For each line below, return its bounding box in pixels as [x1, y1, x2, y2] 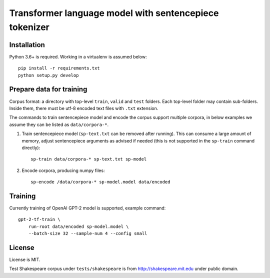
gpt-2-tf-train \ [18, 216, 60, 222]
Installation [9, 40, 45, 49]
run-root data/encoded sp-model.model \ [28, 223, 129, 229]
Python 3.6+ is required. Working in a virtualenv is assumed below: [9, 53, 147, 59]
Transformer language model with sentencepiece [9, 7, 219, 18]
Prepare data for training [9, 85, 87, 93]
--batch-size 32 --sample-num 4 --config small [28, 230, 147, 236]
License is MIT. [9, 256, 40, 262]
